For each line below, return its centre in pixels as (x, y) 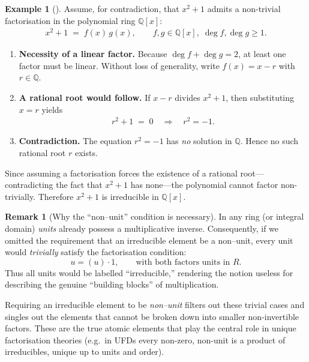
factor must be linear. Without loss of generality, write (119, 65)
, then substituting (260, 98)
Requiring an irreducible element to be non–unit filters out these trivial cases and (155, 304)
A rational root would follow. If (85, 98)
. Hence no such (269, 141)
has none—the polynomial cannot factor (204, 185)
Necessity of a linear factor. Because (93, 54)
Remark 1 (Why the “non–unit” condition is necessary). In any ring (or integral (154, 216)
